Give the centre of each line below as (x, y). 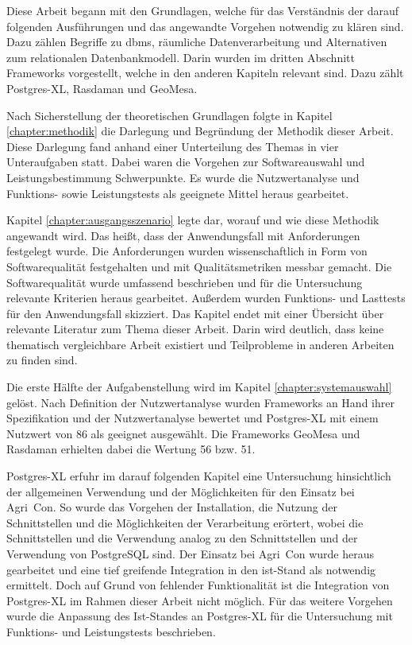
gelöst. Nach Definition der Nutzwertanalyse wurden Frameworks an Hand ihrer (200, 402)
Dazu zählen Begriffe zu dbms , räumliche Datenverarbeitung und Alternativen (197, 42)
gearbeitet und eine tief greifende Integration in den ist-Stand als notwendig (191, 569)
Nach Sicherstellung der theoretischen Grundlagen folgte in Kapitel (169, 115)
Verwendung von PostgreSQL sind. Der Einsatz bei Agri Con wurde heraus (190, 554)
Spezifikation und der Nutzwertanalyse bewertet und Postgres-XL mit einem (193, 418)
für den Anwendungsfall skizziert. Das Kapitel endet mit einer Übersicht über (195, 313)
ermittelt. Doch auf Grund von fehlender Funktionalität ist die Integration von (198, 585)
